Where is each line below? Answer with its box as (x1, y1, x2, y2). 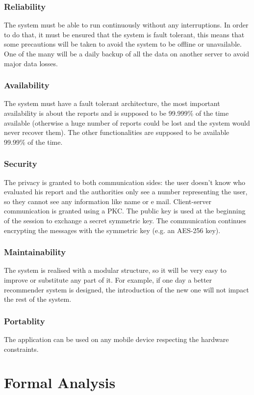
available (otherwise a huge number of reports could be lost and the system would (4, 117, 250, 128)
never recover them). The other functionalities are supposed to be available (4, 127, 229, 137)
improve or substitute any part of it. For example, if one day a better (4, 274, 212, 285)
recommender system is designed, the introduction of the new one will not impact (4, 284, 249, 294)
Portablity (4, 315, 45, 327)
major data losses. (4, 58, 58, 68)
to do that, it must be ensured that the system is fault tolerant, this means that (4, 29, 245, 39)
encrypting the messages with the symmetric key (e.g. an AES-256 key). (4, 225, 221, 235)
